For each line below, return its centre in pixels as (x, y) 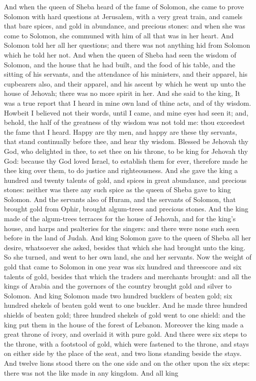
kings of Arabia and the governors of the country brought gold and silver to (118, 286)
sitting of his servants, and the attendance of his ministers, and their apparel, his (126, 74)
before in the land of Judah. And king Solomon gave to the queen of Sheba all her (128, 238)
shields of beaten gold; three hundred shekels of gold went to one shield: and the (125, 315)
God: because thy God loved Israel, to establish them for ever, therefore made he (126, 161)
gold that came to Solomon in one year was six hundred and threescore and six (123, 267)
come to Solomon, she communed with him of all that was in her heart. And (119, 35)
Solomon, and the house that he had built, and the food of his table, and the (120, 64)
